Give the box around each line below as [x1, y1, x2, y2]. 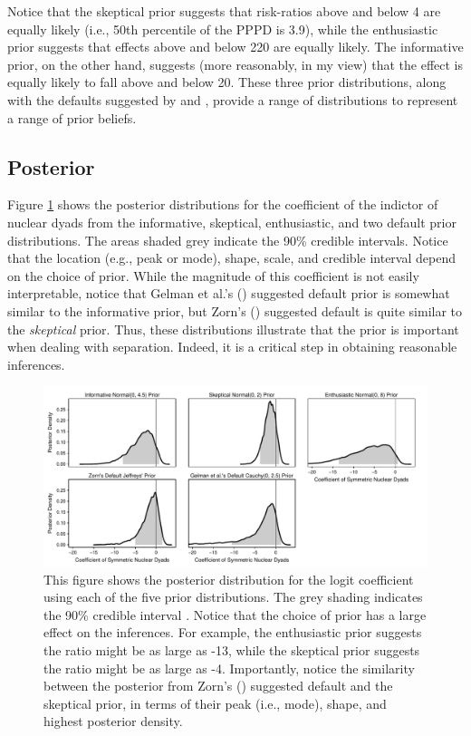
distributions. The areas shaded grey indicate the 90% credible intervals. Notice [7, 230, 448, 249]
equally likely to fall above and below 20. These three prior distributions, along [7, 73, 447, 92]
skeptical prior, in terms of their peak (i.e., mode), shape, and [43, 693, 387, 712]
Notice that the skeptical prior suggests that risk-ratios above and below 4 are [7, 2, 441, 20]
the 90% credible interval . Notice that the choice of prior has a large [43, 605, 427, 624]
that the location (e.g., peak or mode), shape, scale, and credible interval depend [7, 248, 456, 267]
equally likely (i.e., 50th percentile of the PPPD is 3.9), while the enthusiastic [7, 19, 438, 38]
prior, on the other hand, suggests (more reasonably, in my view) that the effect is [7, 54, 464, 73]
